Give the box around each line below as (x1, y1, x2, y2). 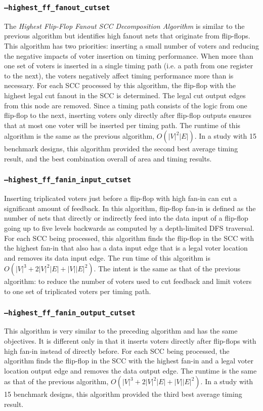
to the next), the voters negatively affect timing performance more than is (4, 70, 234, 80)
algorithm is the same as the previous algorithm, (4, 131, 155, 141)
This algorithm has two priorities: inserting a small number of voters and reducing (4, 40, 259, 51)
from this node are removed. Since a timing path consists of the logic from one (4, 100, 247, 110)
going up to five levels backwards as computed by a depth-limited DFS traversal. (4, 223, 254, 233)
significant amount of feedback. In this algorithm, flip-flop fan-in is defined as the (4, 202, 256, 213)
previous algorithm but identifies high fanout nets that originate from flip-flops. (4, 30, 250, 41)
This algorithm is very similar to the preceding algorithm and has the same (4, 325, 238, 336)
